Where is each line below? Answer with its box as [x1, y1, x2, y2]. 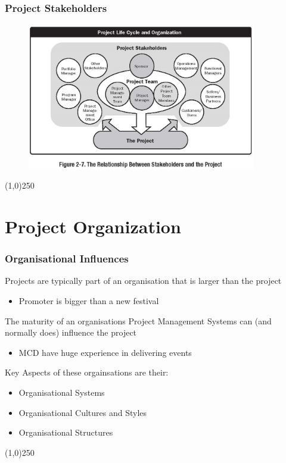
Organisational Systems [18, 386, 105, 399]
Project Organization [5, 214, 181, 239]
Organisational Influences [5, 251, 129, 266]
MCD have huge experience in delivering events [18, 346, 192, 358]
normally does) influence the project [5, 326, 137, 339]
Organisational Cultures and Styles [18, 406, 147, 418]
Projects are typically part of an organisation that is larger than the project [5, 274, 282, 287]
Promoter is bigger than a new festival [18, 295, 159, 307]
